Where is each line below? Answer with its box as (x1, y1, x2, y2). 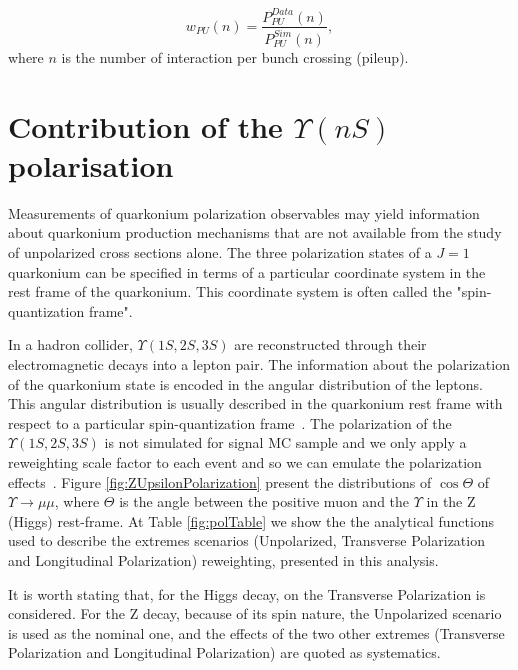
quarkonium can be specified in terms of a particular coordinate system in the (8, 261, 486, 282)
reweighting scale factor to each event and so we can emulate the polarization (8, 451, 482, 472)
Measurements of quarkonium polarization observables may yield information (8, 202, 480, 223)
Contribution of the (8, 105, 283, 146)
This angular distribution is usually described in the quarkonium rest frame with (8, 393, 503, 414)
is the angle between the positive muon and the (119, 491, 410, 512)
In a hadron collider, (8, 334, 133, 355)
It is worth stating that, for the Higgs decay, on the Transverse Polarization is (8, 583, 486, 604)
